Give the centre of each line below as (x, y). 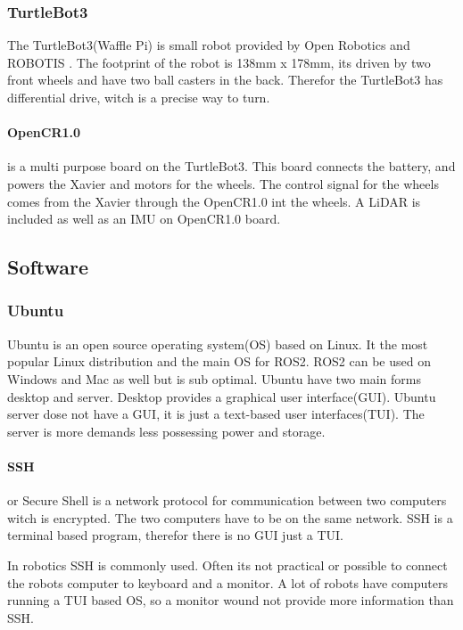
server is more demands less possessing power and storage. (166, 431)
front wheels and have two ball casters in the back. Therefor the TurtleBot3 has (225, 80)
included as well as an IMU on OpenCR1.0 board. (144, 219)
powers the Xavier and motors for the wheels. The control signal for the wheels (223, 183)
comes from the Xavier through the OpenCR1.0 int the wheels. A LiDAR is (214, 201)
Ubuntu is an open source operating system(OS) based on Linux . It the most (218, 344)
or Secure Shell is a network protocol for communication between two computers (227, 500)
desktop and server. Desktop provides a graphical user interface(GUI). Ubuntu (222, 396)
